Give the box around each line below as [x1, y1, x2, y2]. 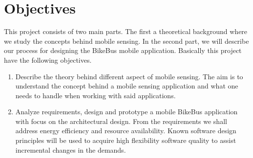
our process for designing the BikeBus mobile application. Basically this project [4, 45, 242, 55]
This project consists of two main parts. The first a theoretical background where [4, 26, 248, 36]
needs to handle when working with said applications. [15, 90, 176, 100]
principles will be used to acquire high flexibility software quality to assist [15, 135, 236, 145]
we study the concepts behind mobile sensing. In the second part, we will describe [4, 35, 249, 46]
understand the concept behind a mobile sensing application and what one [15, 81, 238, 91]
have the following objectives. [4, 54, 92, 65]
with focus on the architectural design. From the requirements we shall [15, 116, 227, 126]
